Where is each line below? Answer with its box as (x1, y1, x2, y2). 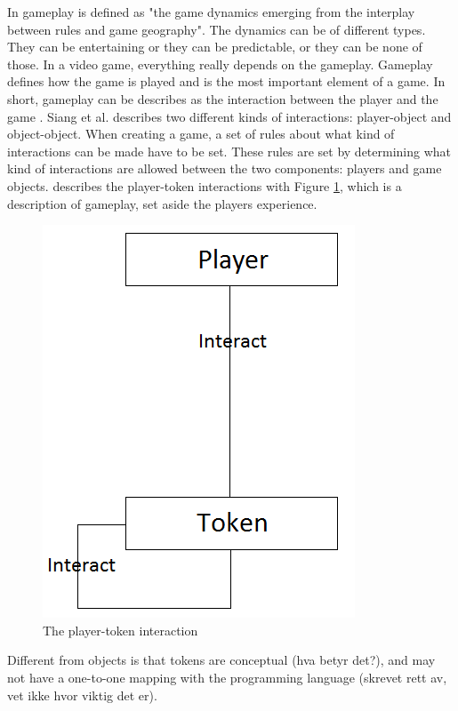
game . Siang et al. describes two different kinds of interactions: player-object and (7, 107, 452, 125)
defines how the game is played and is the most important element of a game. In (7, 72, 446, 91)
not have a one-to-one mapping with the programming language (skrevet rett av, (7, 667, 447, 686)
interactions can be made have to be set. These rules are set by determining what (7, 141, 452, 160)
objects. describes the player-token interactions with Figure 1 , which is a (7, 176, 402, 195)
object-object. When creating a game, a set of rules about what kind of (7, 124, 395, 143)
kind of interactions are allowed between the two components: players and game (7, 159, 442, 178)
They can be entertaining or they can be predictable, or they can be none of (7, 37, 422, 56)
